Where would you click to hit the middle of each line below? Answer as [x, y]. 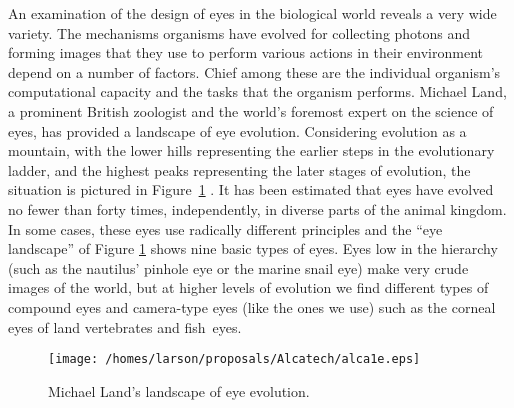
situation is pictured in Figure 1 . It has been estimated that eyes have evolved [251, 189]
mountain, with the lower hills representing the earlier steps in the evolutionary [251, 150]
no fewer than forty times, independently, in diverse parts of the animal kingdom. [257, 208]
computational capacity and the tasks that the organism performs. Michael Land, [257, 91]
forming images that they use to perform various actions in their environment [245, 52]
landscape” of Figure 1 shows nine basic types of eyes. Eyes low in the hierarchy [253, 248]
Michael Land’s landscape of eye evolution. [179, 390]
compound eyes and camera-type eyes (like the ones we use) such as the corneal [252, 306]
